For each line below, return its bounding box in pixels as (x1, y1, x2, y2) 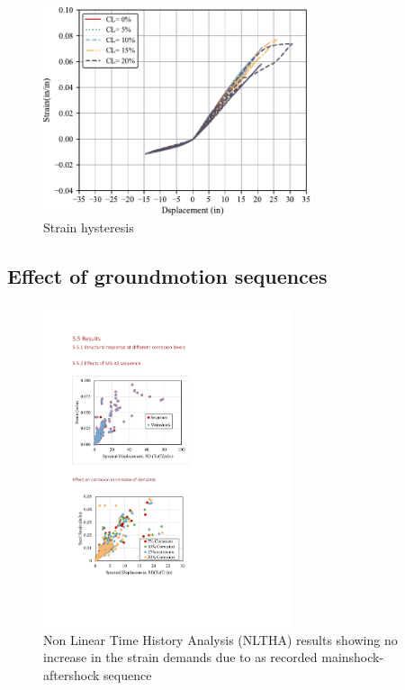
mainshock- (321, 648, 384, 667)
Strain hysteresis (43, 218, 134, 237)
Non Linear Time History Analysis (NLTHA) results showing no (43, 630, 398, 649)
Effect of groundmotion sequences (7, 262, 328, 290)
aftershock (43, 665, 100, 684)
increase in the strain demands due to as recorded (43, 648, 318, 667)
